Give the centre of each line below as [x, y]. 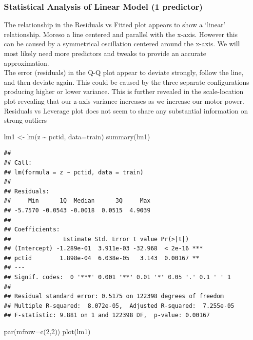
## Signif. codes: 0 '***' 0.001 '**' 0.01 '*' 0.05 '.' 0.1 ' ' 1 [117, 277]
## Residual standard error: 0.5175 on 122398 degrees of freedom [114, 296]
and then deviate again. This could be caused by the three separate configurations [126, 82]
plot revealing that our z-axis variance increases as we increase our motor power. [124, 101]
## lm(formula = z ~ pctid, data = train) [74, 172]
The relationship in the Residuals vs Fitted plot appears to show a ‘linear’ [115, 25]
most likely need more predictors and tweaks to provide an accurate [105, 53]
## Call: [18, 162]
